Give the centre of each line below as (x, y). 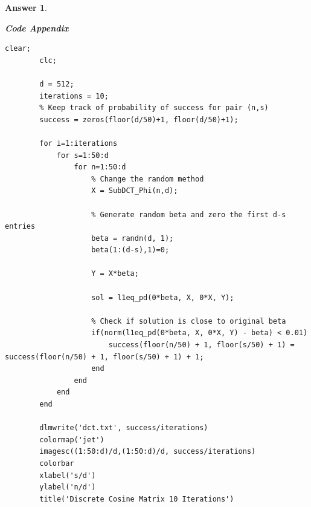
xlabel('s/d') (68, 475)
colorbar (57, 463)
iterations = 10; (74, 96)
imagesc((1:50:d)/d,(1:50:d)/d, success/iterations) (148, 452)
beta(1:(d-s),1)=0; (130, 250)
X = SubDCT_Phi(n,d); (135, 191)
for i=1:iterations (79, 143)
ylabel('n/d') (68, 487)
